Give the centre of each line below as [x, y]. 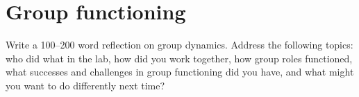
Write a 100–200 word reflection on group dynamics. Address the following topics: [179, 45]
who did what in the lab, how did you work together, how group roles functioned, [179, 58]
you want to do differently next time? [85, 85]
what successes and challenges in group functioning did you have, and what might [180, 72]
